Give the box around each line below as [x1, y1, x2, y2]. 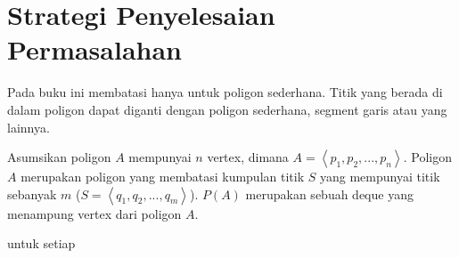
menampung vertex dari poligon [7, 204, 182, 222]
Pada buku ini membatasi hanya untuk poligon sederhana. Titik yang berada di [7, 83, 443, 101]
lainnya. [7, 117, 50, 136]
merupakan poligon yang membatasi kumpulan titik [20, 167, 305, 186]
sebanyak [7, 184, 57, 203]
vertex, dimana [207, 148, 289, 166]
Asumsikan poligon [7, 148, 111, 166]
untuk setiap [7, 234, 76, 253]
